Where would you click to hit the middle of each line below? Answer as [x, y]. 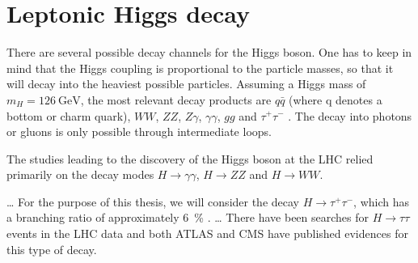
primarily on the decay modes [80, 174]
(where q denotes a [336, 99]
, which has [382, 201]
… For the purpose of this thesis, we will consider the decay [153, 201]
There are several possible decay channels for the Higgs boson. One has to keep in [209, 52]
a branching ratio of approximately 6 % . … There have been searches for [188, 217]
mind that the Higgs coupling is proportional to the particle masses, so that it [200, 68]
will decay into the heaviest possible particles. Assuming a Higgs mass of [186, 84]
